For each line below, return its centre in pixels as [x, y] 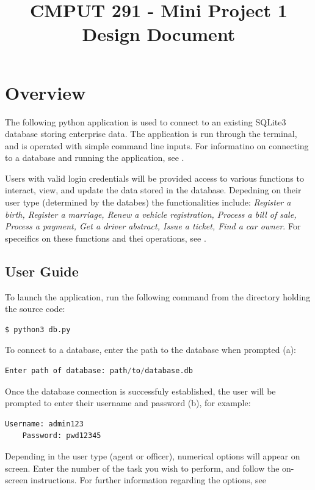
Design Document [159, 34]
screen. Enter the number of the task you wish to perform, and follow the [142, 468]
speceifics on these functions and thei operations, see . [106, 238]
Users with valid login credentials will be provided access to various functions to [154, 178]
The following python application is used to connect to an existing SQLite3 [146, 121]
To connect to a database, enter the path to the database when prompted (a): [150, 350]
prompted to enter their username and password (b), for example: [128, 403]
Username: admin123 [44, 424]
